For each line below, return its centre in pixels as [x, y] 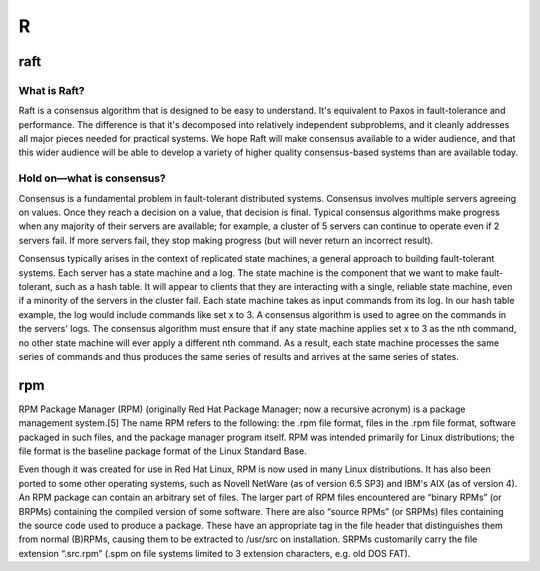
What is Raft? [51, 90]
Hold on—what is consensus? [92, 178]
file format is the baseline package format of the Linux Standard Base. [162, 451]
